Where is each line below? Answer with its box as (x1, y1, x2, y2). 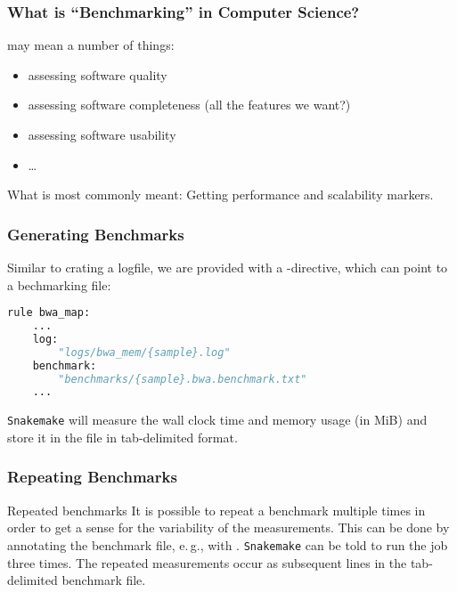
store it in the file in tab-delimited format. (7, 427, 238, 446)
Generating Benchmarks (7, 223, 184, 245)
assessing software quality (28, 65, 167, 84)
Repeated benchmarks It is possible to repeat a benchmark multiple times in (7, 500, 426, 519)
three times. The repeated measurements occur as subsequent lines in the (7, 553, 407, 572)
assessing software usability (28, 126, 176, 143)
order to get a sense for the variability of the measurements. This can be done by (7, 518, 450, 537)
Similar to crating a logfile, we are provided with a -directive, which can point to (7, 258, 448, 276)
